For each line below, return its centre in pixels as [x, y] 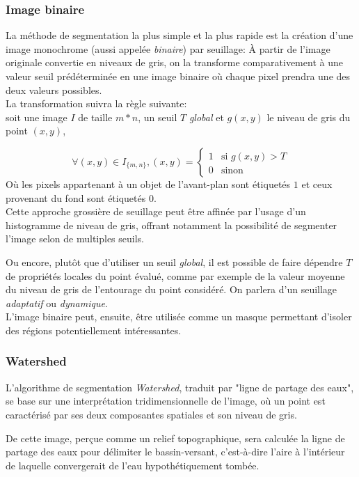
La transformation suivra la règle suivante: [96, 103]
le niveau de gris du [309, 117]
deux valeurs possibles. [54, 89]
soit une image [37, 117]
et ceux [317, 183]
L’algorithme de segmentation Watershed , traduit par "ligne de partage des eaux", [180, 387]
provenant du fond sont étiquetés [76, 197]
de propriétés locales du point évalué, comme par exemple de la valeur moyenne [175, 275]
